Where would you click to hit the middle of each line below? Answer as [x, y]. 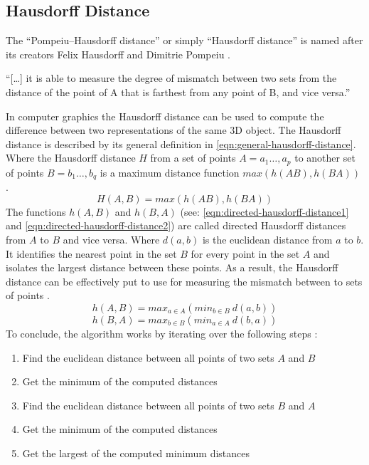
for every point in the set [245, 253]
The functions [36, 211]
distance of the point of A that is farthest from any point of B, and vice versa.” [178, 92]
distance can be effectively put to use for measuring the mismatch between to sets [184, 281]
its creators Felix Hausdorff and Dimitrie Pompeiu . [118, 54]
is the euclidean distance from [267, 240]
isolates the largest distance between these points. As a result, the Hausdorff [172, 267]
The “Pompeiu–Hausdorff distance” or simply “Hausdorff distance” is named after [184, 40]
